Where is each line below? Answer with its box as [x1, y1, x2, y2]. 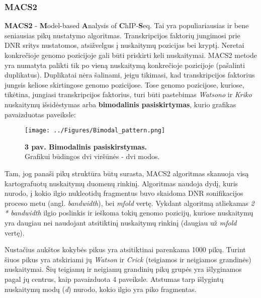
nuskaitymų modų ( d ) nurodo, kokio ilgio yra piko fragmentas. [5, 283, 197, 294]
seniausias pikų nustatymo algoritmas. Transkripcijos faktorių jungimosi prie [5, 30, 240, 40]
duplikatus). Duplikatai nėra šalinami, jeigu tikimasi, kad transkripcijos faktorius [5, 69, 255, 80]
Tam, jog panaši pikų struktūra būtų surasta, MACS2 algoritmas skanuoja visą [5, 168, 249, 178]
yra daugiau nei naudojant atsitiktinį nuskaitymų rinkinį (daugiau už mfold [5, 217, 237, 228]
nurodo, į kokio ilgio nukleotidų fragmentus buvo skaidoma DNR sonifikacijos [5, 188, 243, 198]
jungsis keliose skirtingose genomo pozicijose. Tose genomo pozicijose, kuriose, [5, 79, 244, 90]
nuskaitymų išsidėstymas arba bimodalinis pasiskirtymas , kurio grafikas [5, 99, 236, 109]
